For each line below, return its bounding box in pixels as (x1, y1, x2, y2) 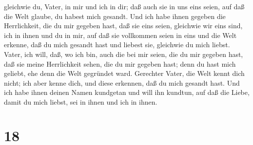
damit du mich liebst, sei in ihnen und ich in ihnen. (4, 96, 157, 107)
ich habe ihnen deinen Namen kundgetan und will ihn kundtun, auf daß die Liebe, (4, 87, 250, 97)
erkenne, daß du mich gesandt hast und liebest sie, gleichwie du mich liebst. (4, 39, 230, 50)
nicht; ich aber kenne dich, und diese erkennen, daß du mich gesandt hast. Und (4, 77, 240, 88)
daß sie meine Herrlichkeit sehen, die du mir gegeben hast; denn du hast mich (4, 58, 236, 69)
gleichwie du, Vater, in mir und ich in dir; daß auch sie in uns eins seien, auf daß (4, 1, 245, 11)
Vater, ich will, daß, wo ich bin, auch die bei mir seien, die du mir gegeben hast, (4, 49, 243, 59)
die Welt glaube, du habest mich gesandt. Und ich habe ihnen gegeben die (4, 11, 226, 21)
